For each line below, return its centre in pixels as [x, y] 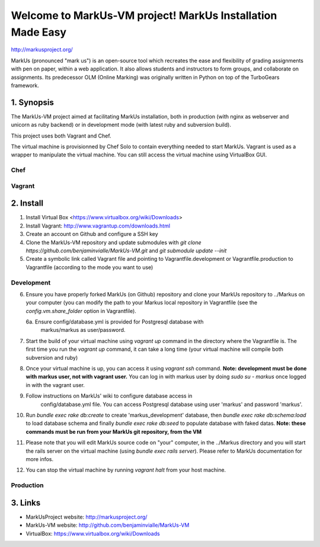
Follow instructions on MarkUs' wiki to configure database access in [109, 396]
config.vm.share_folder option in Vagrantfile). [81, 311]
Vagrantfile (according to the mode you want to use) [89, 267]
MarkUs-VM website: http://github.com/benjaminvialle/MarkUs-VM [108, 525]
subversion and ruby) [52, 357]
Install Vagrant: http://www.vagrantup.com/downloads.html [98, 226]
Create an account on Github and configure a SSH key [92, 234]
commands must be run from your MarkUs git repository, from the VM [114, 431]
